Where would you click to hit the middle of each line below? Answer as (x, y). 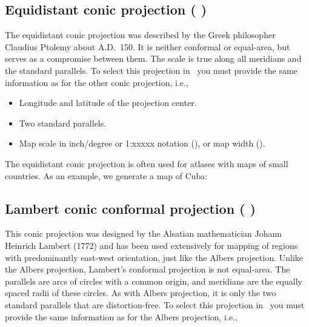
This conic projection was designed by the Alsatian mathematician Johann (144, 233)
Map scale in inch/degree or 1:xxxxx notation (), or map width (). (142, 143)
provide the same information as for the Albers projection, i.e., (121, 316)
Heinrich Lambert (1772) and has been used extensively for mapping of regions (151, 245)
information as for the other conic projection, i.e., (97, 82)
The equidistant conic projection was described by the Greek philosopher (140, 35)
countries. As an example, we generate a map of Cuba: (106, 175)
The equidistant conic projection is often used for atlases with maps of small (147, 163)
